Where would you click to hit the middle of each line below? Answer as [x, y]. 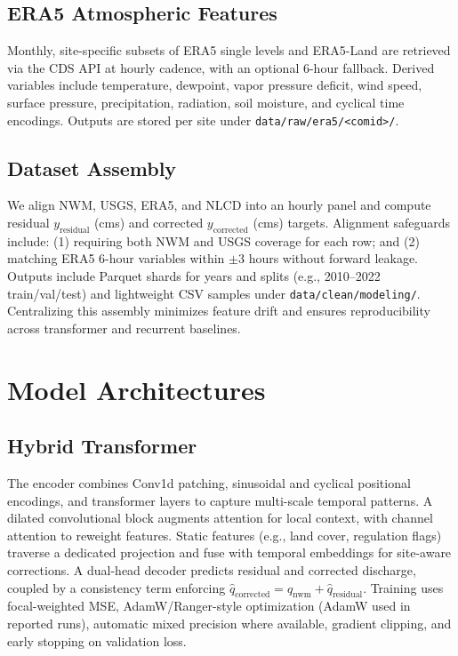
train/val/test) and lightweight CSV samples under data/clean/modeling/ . [214, 293]
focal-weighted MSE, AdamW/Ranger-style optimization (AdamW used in [209, 606]
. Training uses [403, 587]
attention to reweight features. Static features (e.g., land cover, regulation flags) [225, 535]
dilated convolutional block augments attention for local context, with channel [220, 518]
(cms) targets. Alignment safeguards [352, 223]
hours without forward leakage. [333, 258]
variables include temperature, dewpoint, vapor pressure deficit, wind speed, [215, 85]
